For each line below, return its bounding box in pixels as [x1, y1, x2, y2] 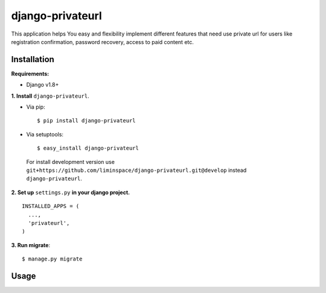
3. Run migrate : [11, 241, 51, 248]
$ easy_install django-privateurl [37, 145, 139, 152]
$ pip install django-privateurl [37, 118, 136, 124]
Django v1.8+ [26, 81, 59, 89]
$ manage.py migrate [22, 256, 83, 262]
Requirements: [11, 70, 50, 77]
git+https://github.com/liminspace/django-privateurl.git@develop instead [26, 166, 247, 174]
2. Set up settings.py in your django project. [11, 189, 130, 196]
